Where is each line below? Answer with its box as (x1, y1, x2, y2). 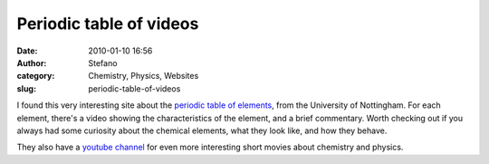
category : (16, 71, 55, 82)
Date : (16, 45, 38, 56)
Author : (16, 57, 47, 68)
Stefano (88, 57, 118, 68)
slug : (16, 82, 36, 94)
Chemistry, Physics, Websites (88, 71, 199, 82)
